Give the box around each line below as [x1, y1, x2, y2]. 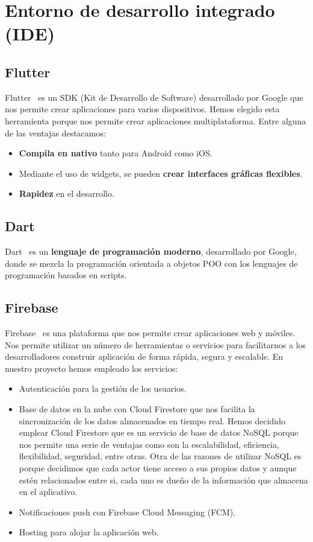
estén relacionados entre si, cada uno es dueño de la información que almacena [19, 473, 308, 486]
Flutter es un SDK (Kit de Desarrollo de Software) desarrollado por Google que [5, 91, 303, 103]
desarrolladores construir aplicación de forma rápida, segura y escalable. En [5, 350, 284, 363]
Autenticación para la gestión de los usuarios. [19, 382, 187, 395]
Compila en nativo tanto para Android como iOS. [19, 147, 212, 159]
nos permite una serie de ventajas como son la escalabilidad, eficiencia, [19, 438, 279, 450]
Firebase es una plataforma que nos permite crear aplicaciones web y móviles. [5, 327, 296, 339]
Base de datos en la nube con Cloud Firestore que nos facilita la [19, 403, 255, 415]
